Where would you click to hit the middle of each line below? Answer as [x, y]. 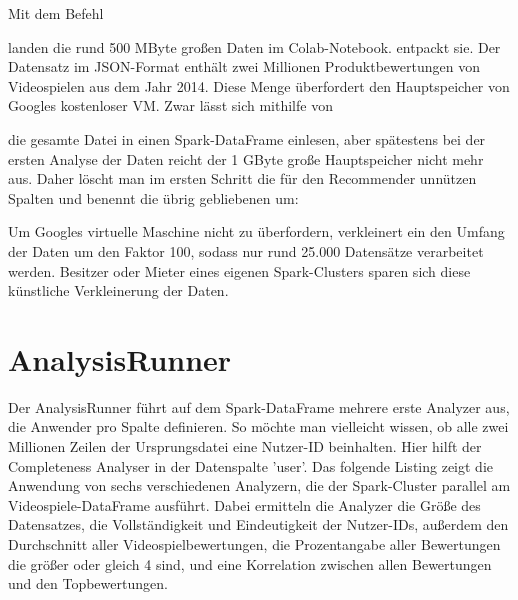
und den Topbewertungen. [88, 583]
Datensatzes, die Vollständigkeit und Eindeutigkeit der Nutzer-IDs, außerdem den [258, 524]
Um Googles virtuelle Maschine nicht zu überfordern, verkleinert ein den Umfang [256, 231]
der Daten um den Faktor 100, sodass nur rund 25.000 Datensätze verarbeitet [246, 250]
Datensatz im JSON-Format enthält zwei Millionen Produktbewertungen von [244, 66]
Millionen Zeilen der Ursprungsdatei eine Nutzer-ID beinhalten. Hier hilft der [245, 446]
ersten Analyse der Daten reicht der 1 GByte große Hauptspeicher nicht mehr [246, 158]
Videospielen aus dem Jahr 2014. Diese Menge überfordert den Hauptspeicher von [259, 85]
